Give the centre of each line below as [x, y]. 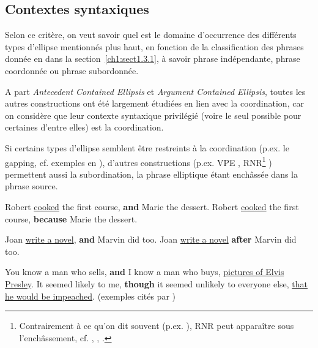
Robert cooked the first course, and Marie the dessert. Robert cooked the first [152, 206]
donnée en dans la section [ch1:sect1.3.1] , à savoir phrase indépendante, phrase [153, 59]
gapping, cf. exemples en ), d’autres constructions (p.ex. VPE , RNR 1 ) [139, 161]
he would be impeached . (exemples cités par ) [90, 296]
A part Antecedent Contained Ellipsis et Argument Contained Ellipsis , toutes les [155, 91]
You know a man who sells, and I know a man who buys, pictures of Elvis [145, 272]
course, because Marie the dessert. [71, 218]
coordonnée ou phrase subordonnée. [72, 70]
